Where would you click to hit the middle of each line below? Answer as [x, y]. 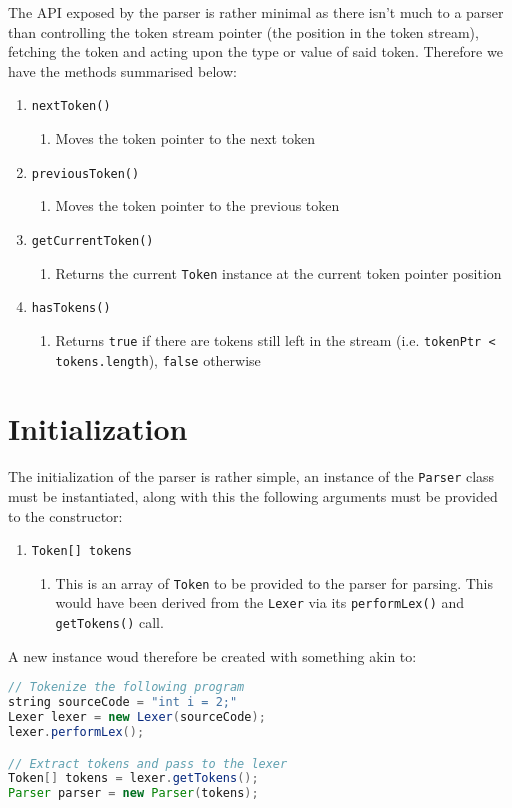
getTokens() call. [109, 622]
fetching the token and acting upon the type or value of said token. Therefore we [255, 51]
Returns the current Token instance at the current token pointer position [278, 272]
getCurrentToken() [92, 240]
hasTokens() [71, 308]
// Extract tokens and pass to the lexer [148, 763]
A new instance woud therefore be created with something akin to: [212, 655]
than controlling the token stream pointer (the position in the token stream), [243, 31]
